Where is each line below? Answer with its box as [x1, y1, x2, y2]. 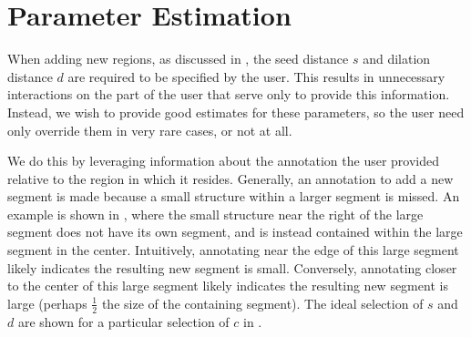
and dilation [363, 49, 431, 68]
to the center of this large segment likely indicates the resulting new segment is [7, 276, 448, 295]
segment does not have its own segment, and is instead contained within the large [7, 222, 463, 241]
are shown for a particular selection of [17, 311, 230, 331]
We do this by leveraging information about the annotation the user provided [7, 151, 440, 170]
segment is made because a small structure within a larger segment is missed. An [7, 187, 460, 206]
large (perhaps [7, 293, 87, 312]
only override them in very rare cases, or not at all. [7, 120, 292, 139]
